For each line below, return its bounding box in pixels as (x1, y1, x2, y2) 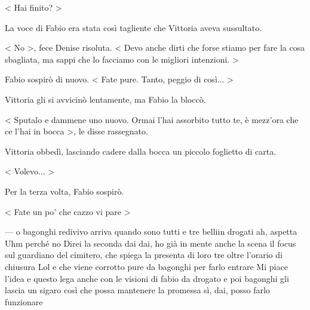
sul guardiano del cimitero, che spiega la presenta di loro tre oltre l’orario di (5, 248, 283, 261)
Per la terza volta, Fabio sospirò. (5, 185, 124, 197)
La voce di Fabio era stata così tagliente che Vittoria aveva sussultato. (5, 21, 262, 33)
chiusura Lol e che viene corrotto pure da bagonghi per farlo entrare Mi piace (5, 260, 288, 272)
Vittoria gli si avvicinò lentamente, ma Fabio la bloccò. (5, 93, 206, 105)
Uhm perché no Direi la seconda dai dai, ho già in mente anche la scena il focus (5, 237, 296, 249)
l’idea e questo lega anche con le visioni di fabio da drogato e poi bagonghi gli (5, 272, 289, 284)
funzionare (5, 295, 43, 308)
